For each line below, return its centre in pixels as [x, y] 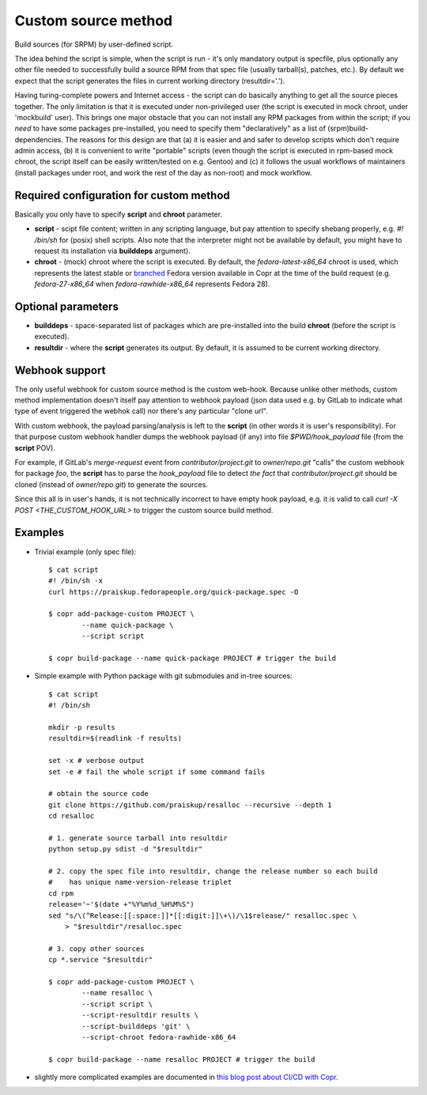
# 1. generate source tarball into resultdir [138, 838]
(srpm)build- [348, 128]
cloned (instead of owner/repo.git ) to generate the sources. [111, 484]
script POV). [35, 447]
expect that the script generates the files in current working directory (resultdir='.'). [150, 81]
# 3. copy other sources [96, 948]
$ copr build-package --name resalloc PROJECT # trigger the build [182, 1059]
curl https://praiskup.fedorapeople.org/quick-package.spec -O [174, 592]
